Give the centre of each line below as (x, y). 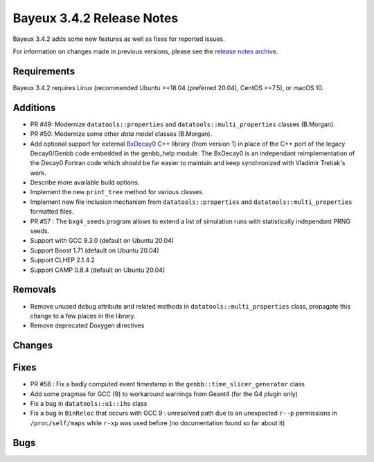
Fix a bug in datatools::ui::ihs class (89, 403)
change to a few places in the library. (83, 316)
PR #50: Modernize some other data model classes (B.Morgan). (121, 134)
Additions (34, 108)
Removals (35, 290)
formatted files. (52, 212)
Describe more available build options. (85, 182)
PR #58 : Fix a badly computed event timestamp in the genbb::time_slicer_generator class (167, 384)
